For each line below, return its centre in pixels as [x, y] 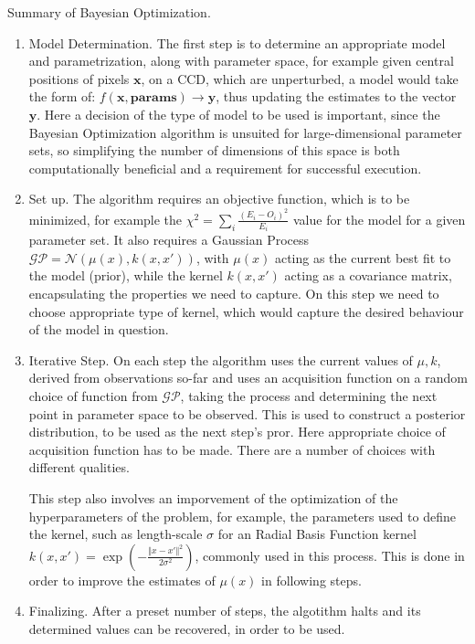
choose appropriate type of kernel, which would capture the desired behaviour [246, 311]
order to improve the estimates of [122, 580]
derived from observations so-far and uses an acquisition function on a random [248, 378]
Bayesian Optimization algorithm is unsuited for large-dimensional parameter [245, 132]
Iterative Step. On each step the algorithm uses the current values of [221, 359]
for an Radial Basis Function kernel [317, 534]
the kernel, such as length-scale [116, 534]
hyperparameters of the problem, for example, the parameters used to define [242, 516]
